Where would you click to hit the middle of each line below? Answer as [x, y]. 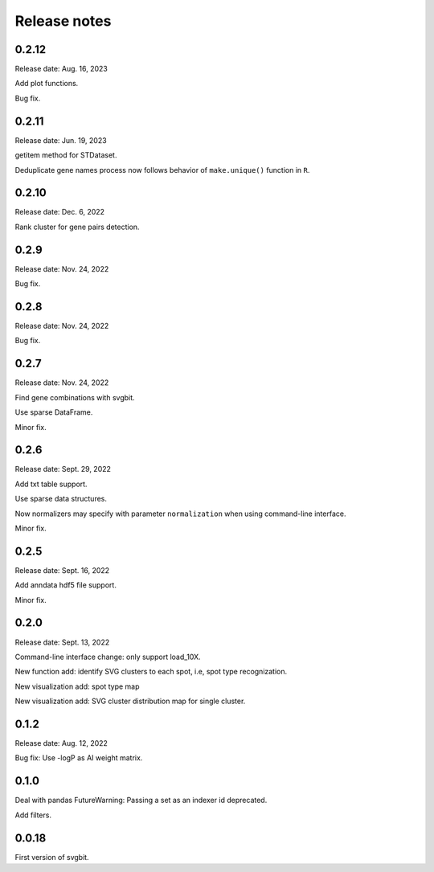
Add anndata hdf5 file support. [66, 585]
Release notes [63, 21]
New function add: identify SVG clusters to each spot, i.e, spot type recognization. [151, 672]
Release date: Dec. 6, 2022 [59, 212]
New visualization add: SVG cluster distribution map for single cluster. [130, 701]
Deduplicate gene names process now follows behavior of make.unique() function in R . [162, 170]
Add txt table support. [51, 484]
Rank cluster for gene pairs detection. [77, 227]
